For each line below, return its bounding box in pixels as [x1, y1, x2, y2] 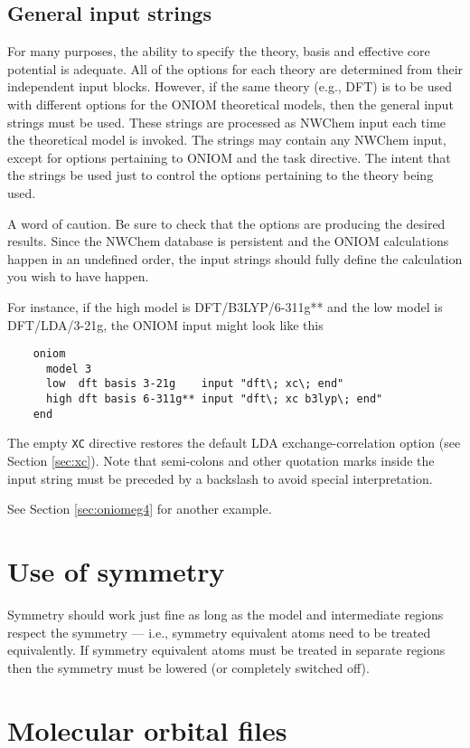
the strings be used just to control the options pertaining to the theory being [7, 166, 434, 185]
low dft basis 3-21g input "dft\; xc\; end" [45, 377, 344, 391]
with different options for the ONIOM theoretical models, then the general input [7, 94, 454, 113]
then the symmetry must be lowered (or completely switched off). [7, 658, 370, 677]
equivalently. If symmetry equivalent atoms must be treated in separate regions [7, 640, 446, 659]
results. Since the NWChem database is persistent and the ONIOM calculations [7, 232, 449, 251]
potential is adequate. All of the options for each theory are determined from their [7, 59, 464, 78]
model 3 [45, 362, 92, 375]
